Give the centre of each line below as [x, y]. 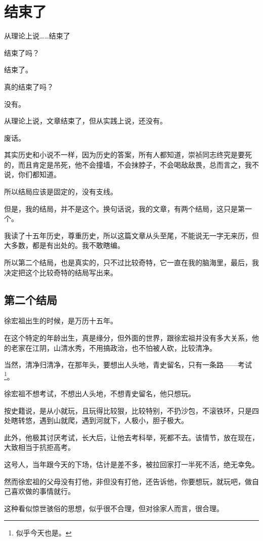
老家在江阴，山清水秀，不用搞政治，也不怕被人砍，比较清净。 [114, 347]
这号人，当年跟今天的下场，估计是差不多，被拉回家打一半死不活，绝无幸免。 [131, 464]
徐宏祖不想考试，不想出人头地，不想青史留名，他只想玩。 [100, 393]
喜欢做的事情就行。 [43, 491]
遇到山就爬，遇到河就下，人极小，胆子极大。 [114, 420]
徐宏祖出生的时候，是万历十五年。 [61, 321]
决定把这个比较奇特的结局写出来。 [61, 272]
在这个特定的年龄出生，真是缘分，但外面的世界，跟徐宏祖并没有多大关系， [128, 338]
